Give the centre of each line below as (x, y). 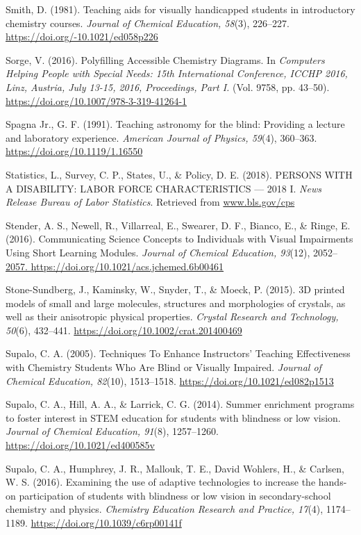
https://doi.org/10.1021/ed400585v (80, 445)
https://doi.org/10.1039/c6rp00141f (106, 522)
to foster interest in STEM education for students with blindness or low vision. (173, 417)
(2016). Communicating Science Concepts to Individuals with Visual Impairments (179, 239)
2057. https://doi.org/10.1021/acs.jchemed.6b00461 (115, 266)
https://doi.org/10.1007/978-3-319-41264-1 (96, 100)
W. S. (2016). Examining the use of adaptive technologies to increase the (161, 482)
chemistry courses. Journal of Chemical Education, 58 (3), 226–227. (148, 23)
